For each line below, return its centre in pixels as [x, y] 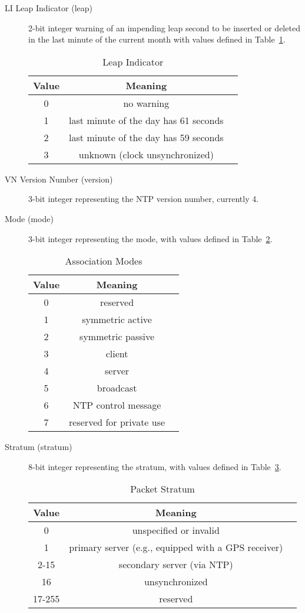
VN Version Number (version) [59, 179]
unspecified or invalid [176, 530]
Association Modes [104, 261]
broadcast [117, 388]
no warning [146, 103]
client [117, 354]
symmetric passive [117, 337]
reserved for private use [117, 422]
